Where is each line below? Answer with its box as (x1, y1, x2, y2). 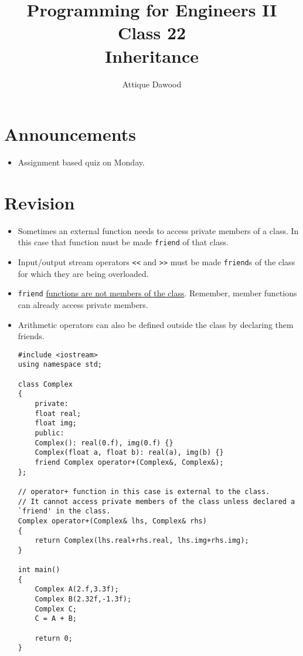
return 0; (35, 634, 73, 643)
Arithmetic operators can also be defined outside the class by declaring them (18, 318, 294, 330)
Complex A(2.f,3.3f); (35, 585, 119, 594)
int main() (18, 566, 60, 574)
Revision (4, 190, 75, 214)
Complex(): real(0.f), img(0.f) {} (35, 438, 173, 447)
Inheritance (104, 43, 199, 67)
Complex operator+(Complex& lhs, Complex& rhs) (18, 516, 207, 525)
